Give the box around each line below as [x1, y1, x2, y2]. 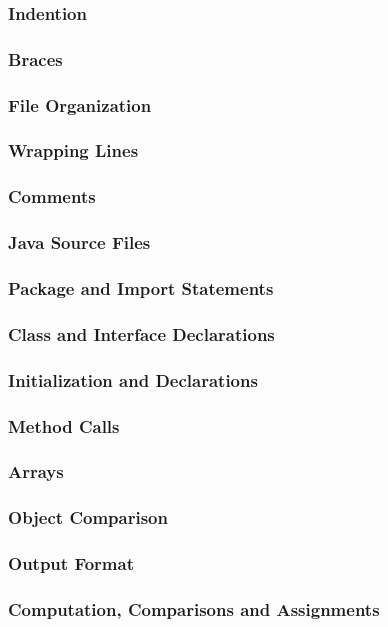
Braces [8, 46, 63, 71]
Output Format [8, 551, 134, 576]
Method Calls [8, 413, 120, 438]
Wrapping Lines [8, 138, 139, 163]
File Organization [8, 92, 152, 117]
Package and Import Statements [8, 275, 274, 300]
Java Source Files [8, 230, 151, 255]
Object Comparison [8, 505, 168, 530]
